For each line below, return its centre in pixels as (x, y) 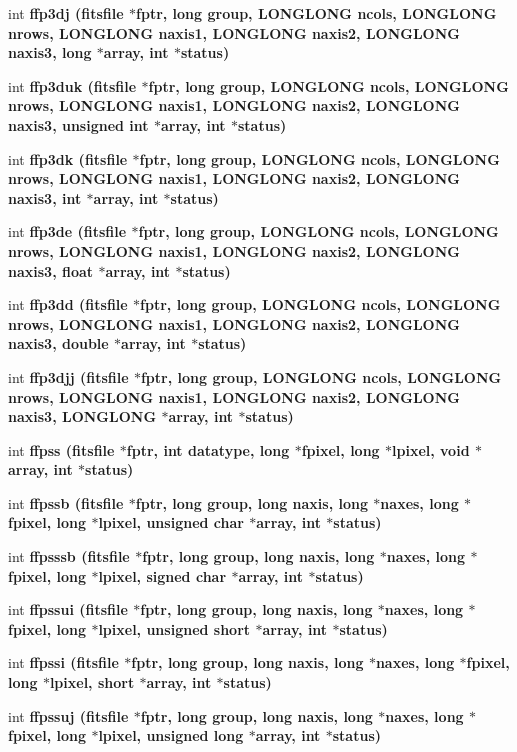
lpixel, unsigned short (174, 628)
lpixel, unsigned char (171, 522)
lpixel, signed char (162, 575)
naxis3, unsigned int (78, 124)
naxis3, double (58, 343)
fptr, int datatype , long (208, 449)
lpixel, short (92, 682)
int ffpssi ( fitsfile (63, 662)
